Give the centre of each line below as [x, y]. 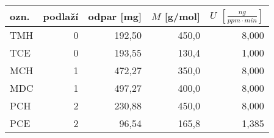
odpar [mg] [115, 16]
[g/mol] [182, 16]
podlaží [61, 16]
